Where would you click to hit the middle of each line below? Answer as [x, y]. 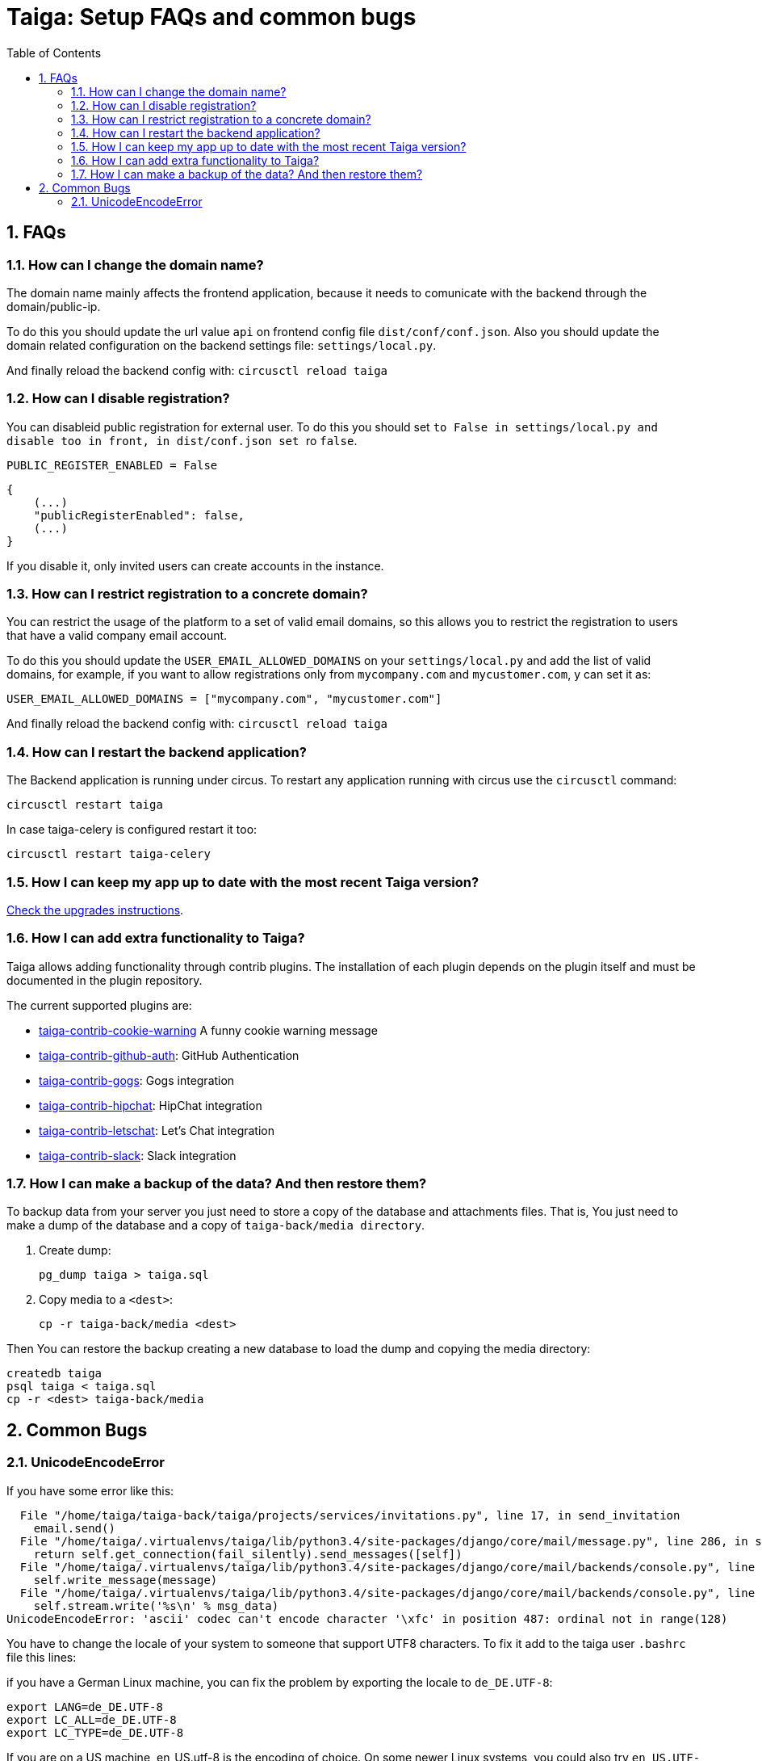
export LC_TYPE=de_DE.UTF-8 [95, 1732]
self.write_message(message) [126, 1580]
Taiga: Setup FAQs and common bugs [211, 17]
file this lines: [42, 1657]
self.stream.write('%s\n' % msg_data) [156, 1605]
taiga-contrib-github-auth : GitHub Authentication [169, 1055]
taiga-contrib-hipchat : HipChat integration [151, 1105]
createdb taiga [54, 1374]
